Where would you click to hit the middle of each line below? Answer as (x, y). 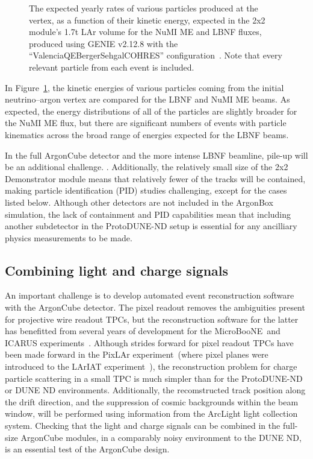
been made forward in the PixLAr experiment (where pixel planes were (137, 354)
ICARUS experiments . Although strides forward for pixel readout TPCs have (149, 342)
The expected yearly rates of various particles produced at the (144, 8)
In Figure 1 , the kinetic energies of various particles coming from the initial (144, 87)
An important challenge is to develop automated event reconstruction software (150, 295)
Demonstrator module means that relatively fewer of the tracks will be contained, (155, 178)
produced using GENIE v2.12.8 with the (104, 43)
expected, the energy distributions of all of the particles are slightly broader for (151, 111)
